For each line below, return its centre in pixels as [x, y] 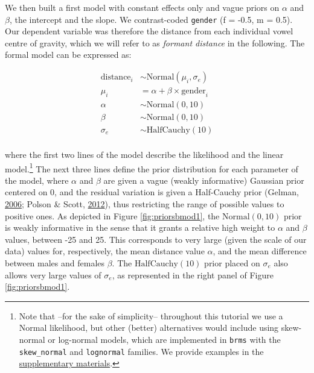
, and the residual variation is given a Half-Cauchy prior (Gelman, [177, 192]
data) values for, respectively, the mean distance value [105, 251]
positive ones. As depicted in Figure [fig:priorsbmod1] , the [112, 215]
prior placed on [232, 263]
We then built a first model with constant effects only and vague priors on [142, 7]
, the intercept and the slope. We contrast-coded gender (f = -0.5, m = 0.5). [151, 19]
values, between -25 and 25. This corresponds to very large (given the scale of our [156, 239]
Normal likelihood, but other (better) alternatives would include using [149, 328]
